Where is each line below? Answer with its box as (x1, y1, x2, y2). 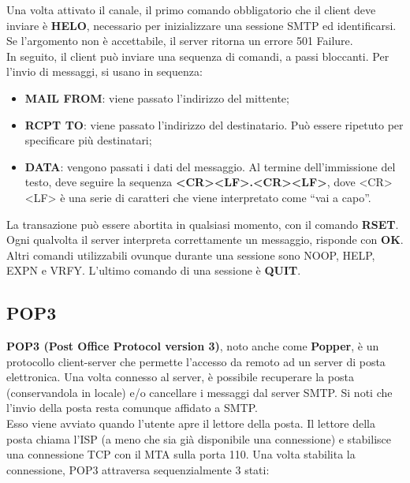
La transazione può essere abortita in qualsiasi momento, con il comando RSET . (6, 215, 399, 232)
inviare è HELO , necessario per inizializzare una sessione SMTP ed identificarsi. (6, 17, 397, 33)
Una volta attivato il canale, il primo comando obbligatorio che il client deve (6, 2, 376, 17)
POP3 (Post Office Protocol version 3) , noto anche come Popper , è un (6, 338, 379, 354)
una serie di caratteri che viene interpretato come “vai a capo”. (69, 189, 371, 205)
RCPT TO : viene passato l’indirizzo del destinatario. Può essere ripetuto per (24, 116, 404, 133)
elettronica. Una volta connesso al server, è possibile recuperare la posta (6, 369, 354, 385)
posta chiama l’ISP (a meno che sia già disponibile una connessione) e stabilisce (6, 430, 391, 447)
